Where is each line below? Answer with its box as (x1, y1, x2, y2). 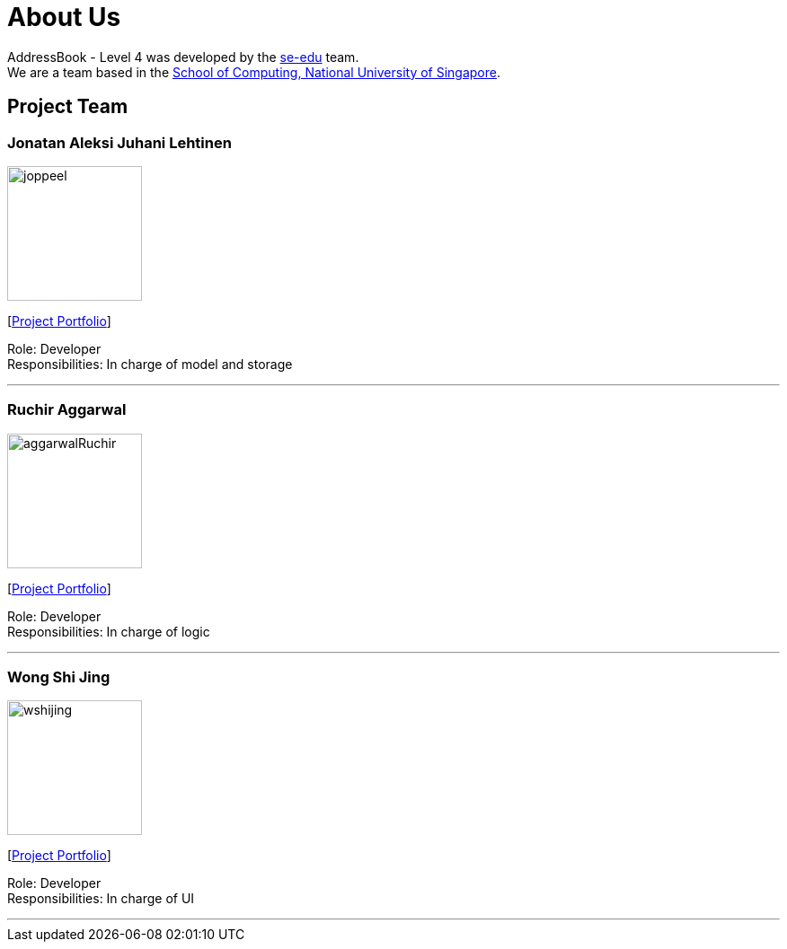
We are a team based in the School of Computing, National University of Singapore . (7, 64, 501, 80)
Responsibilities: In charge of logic (7, 623, 210, 639)
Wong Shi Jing (7, 668, 111, 687)
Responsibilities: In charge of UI (7, 891, 195, 907)
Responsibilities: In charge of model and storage (7, 356, 293, 372)
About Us (7, 2, 121, 32)
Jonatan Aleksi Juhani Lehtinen (7, 133, 232, 152)
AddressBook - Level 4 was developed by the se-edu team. (7, 48, 359, 65)
